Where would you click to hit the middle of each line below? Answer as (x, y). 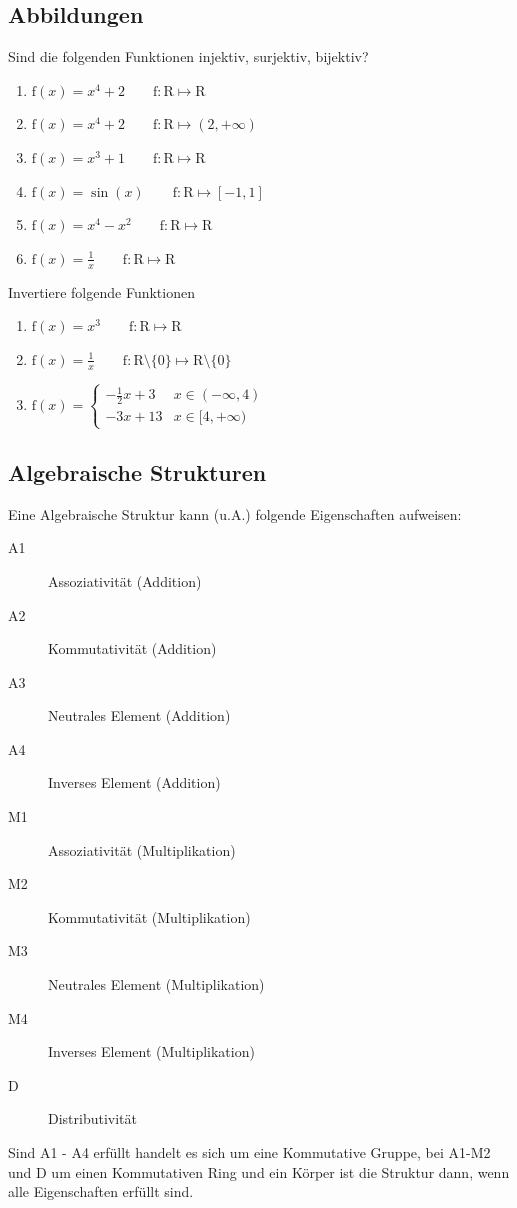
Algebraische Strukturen (137, 471)
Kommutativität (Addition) (132, 648)
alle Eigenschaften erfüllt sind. (101, 1191)
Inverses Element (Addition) (134, 782)
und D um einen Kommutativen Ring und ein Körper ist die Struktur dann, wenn (259, 1171)
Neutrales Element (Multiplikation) (156, 984)
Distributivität (93, 1118)
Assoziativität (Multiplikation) (142, 849)
